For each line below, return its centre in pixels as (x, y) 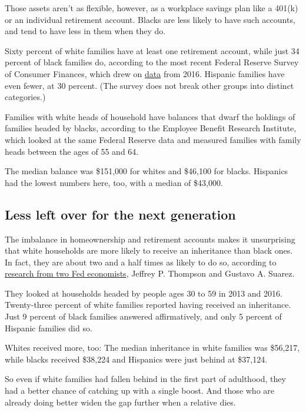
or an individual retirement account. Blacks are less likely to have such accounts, (150, 19)
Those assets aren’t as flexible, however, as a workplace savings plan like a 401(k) (152, 8)
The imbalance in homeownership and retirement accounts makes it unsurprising (150, 239)
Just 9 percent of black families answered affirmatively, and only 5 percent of (143, 316)
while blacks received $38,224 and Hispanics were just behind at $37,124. (136, 359)
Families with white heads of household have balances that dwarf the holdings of (150, 116)
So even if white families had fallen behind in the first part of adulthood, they (145, 379)
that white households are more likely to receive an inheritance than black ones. (149, 250)
